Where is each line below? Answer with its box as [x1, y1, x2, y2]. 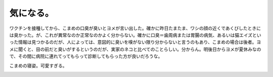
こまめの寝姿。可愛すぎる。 [9, 62, 67, 68]
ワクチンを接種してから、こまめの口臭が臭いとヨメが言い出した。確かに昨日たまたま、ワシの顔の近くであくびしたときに [9, 25, 261, 31]
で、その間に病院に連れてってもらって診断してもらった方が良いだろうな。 [9, 53, 163, 59]
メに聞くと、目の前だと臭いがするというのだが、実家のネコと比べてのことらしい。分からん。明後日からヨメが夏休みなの [9, 46, 261, 52]
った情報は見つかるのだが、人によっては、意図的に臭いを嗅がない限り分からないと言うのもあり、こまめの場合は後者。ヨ [9, 39, 261, 45]
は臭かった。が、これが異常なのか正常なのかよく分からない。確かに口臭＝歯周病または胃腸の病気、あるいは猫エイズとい [9, 32, 261, 38]
